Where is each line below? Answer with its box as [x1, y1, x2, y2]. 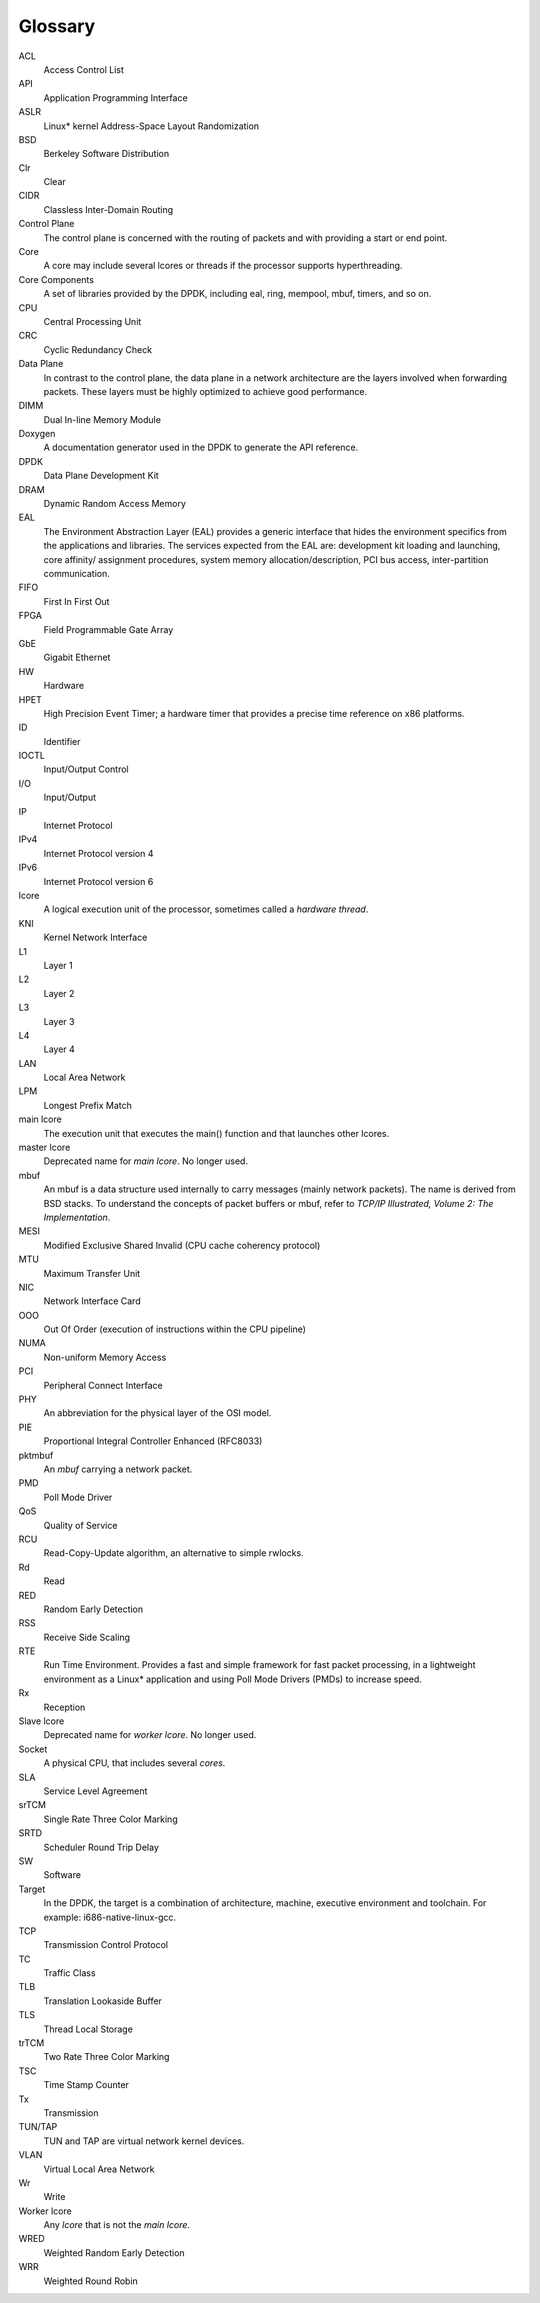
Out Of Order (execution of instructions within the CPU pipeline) [43, 1323, 307, 1335]
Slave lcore [18, 1715, 65, 1727]
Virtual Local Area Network [43, 2163, 155, 2175]
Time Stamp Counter [43, 2079, 130, 2091]
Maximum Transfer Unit [43, 1267, 141, 1279]
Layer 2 [43, 987, 75, 999]
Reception [43, 1701, 86, 1713]
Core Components [18, 273, 95, 285]
